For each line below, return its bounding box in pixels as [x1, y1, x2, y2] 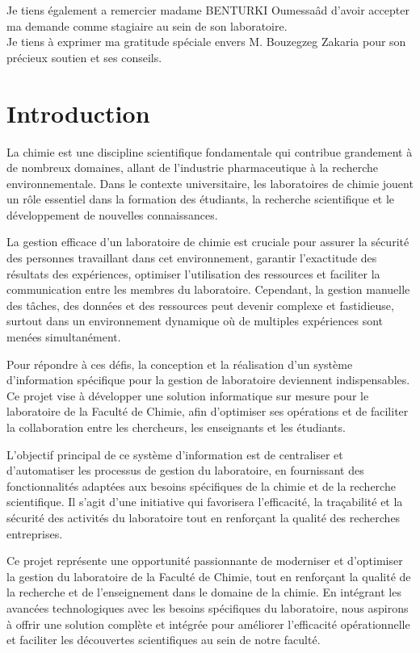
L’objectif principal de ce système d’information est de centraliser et [6, 446, 343, 463]
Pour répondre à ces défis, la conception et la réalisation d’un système [6, 355, 353, 372]
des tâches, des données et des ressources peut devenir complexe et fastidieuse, [6, 296, 394, 313]
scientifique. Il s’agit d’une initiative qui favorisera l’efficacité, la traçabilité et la [6, 493, 403, 510]
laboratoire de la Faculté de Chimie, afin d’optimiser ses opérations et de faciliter [6, 403, 409, 420]
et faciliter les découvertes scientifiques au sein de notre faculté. [6, 631, 321, 648]
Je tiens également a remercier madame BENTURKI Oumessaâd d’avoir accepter [6, 2, 409, 18]
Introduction [6, 96, 150, 129]
